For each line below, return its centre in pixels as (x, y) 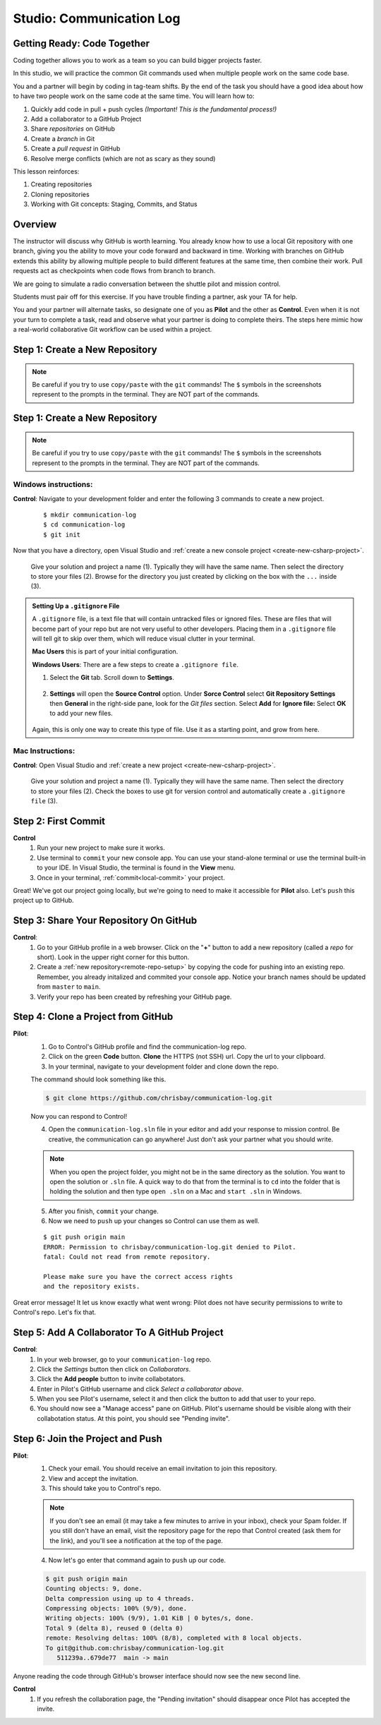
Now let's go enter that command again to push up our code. (137, 1560)
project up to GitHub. (43, 901)
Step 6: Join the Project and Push (87, 1439)
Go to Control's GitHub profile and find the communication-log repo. (147, 1046)
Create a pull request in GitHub (75, 149)
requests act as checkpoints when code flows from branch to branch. (114, 271)
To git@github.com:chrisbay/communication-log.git (135, 1648)
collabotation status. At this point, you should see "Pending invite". (134, 1418)
